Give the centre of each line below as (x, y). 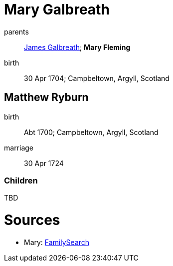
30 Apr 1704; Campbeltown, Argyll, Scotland (97, 78)
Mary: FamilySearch (57, 242)
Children (21, 180)
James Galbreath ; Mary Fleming (77, 47)
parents (16, 31)
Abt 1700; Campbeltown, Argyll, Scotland (91, 132)
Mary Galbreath (57, 9)
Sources (32, 220)
